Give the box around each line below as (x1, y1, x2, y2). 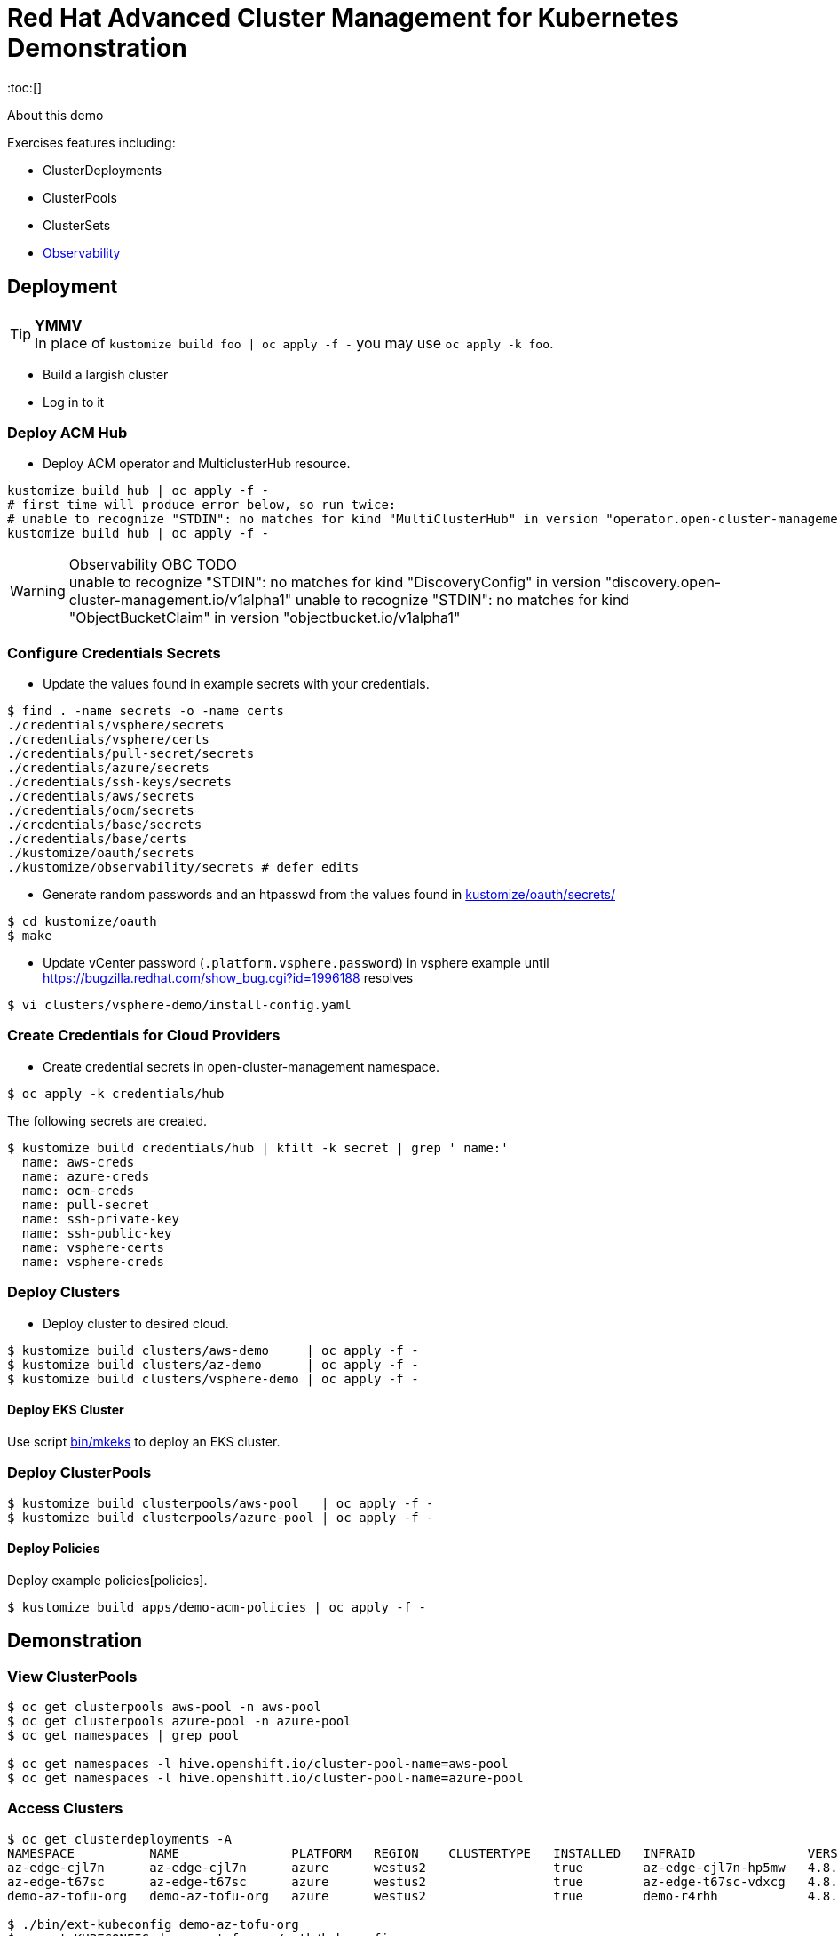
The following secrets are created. (7, 1112, 208, 1128)
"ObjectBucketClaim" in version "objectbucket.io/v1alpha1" (68, 609, 461, 627)
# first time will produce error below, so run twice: (7, 498, 397, 513)
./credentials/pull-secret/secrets (7, 746, 255, 761)
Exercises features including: (7, 134, 176, 150)
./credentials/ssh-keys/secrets (7, 775, 232, 790)
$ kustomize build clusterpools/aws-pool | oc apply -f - (7, 1495, 434, 1510)
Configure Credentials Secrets (7, 643, 221, 662)
